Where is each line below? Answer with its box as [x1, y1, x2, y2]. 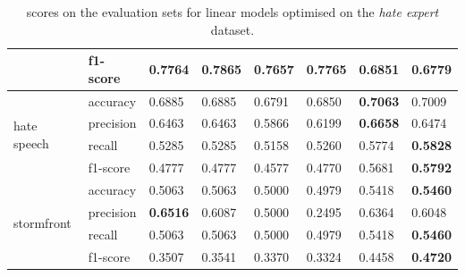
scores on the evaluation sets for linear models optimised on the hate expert [26, 3, 439, 21]
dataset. [210, 20, 255, 38]
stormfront [13, 214, 72, 232]
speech [13, 133, 49, 152]
